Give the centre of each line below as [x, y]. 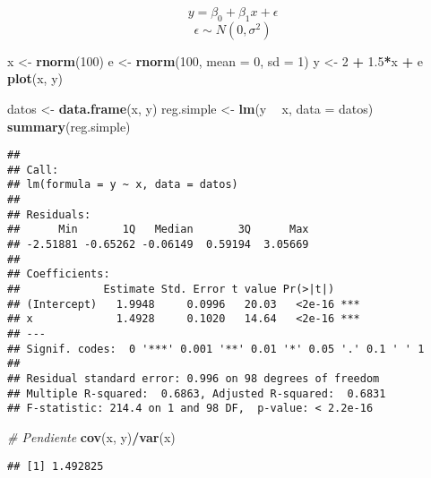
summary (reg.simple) [69, 126]
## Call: [33, 170]
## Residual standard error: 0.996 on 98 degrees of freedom [194, 379]
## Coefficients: [59, 274]
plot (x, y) [35, 78]
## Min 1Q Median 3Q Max [158, 230]
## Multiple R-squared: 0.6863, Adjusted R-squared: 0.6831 [197, 393]
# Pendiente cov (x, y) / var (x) [91, 436]
